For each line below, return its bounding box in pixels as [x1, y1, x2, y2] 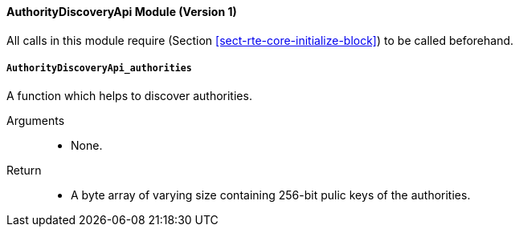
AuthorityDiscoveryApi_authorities [6, 62, 192, 74]
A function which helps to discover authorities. [6, 89, 252, 103]
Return [6, 163, 42, 178]
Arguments [6, 114, 65, 128]
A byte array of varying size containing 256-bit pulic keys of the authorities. [71, 188, 471, 203]
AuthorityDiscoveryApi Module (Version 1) [6, 5, 237, 18]
